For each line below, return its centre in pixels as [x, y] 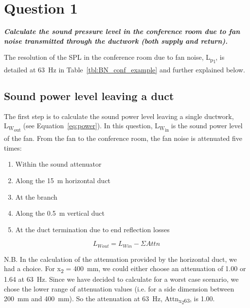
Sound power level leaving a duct [89, 96]
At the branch [36, 197]
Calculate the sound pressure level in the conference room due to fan [122, 31]
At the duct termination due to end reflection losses [92, 229]
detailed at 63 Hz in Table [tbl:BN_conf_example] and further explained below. [125, 70]
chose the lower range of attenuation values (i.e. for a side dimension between [119, 289]
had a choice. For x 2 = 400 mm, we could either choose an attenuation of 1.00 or [125, 269]
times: [13, 147]
